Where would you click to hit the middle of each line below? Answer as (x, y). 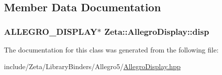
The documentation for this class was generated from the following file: (111, 50)
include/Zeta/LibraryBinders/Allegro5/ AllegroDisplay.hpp (92, 66)
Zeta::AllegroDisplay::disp (157, 31)
